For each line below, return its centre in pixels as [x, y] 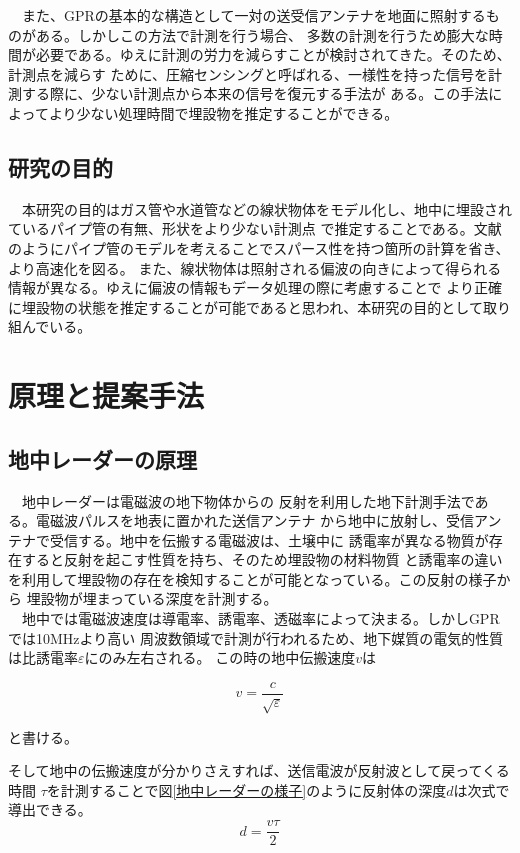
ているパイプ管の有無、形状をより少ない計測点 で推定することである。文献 [255, 228]
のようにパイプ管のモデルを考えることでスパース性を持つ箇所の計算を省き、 [259, 247]
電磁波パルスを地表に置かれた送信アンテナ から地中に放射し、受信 [255, 520]
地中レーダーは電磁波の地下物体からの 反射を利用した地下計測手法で [248, 500]
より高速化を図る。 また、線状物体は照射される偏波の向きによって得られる [255, 267]
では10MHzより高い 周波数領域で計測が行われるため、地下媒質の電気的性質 [256, 637]
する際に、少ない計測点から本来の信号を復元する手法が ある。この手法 [255, 93]
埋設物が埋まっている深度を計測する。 [152, 598]
